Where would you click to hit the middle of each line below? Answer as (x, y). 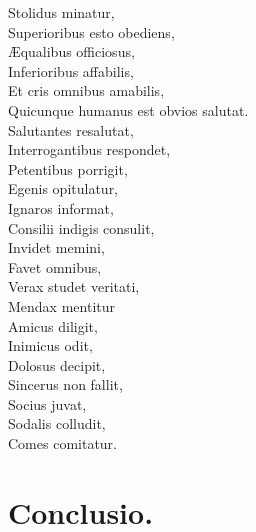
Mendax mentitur (62, 305)
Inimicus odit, (50, 345)
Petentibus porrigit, (68, 168)
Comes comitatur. (62, 443)
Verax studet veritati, (74, 286)
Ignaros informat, (61, 207)
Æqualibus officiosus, (71, 51)
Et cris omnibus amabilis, (86, 90)
